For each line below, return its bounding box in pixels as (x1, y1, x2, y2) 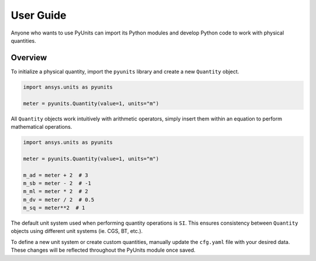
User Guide (11, 9, 67, 22)
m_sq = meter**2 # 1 (23, 205, 85, 211)
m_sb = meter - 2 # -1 (23, 180, 92, 187)
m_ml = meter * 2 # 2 (23, 188, 88, 195)
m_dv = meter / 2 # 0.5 (23, 196, 95, 203)
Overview (11, 53, 47, 63)
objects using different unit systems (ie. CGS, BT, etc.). (11, 228, 143, 235)
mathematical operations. (11, 123, 73, 130)
